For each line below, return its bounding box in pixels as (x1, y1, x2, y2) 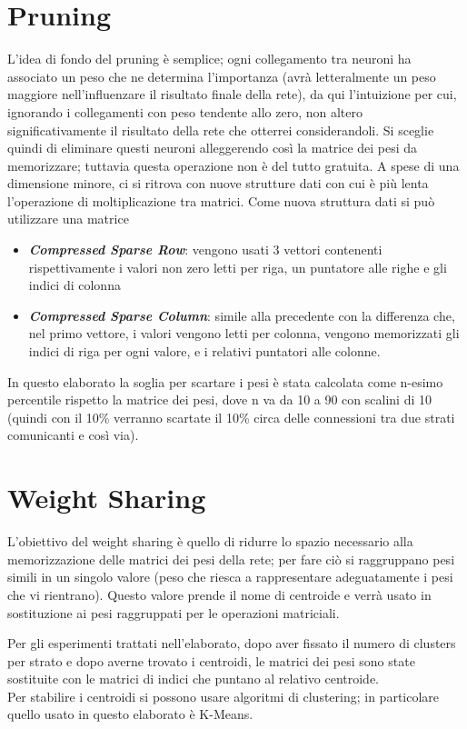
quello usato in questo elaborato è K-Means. (7, 704, 253, 724)
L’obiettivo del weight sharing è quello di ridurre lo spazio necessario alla (7, 532, 413, 551)
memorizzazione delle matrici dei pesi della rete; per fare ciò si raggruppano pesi (7, 549, 455, 568)
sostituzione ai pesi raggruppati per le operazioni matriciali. (7, 603, 340, 622)
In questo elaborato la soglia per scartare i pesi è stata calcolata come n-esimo (7, 372, 443, 391)
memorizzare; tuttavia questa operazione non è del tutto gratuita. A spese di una (7, 155, 460, 175)
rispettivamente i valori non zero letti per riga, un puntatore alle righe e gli (28, 257, 447, 276)
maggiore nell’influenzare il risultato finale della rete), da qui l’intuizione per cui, (7, 85, 457, 104)
